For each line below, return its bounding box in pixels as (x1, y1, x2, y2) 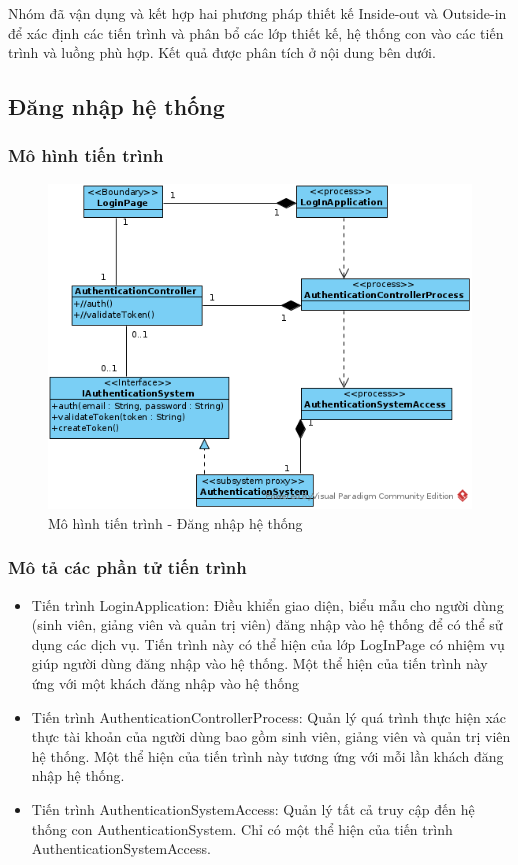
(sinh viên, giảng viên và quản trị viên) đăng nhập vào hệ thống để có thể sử (31, 614, 503, 635)
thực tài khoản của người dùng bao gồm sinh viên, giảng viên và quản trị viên (31, 726, 511, 747)
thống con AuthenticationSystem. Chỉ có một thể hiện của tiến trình (31, 818, 453, 839)
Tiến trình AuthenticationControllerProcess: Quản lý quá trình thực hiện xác (31, 706, 507, 727)
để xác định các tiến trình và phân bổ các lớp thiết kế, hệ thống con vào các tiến (8, 22, 504, 43)
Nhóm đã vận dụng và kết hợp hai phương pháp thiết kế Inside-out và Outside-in (8, 3, 507, 23)
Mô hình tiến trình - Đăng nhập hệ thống (48, 512, 303, 533)
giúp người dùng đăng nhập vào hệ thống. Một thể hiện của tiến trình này (31, 653, 488, 674)
